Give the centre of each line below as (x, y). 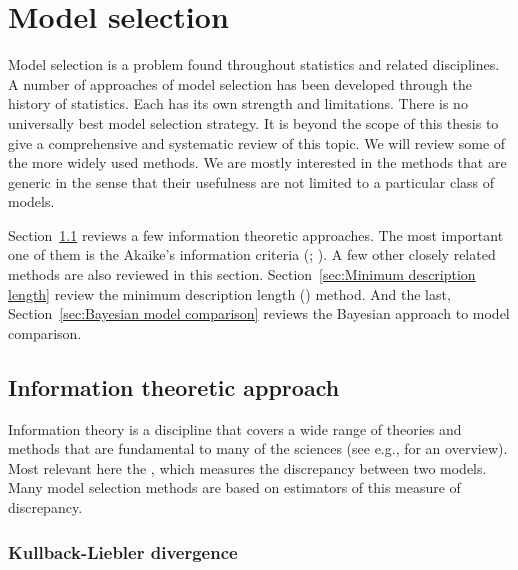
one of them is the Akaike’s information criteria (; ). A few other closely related (252, 254)
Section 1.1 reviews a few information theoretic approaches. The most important (256, 234)
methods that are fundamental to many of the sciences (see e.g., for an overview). (258, 448)
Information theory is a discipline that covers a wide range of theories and (235, 428)
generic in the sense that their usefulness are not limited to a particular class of (251, 181)
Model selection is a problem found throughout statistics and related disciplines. (254, 64)
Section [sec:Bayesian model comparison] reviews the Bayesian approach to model (259, 313)
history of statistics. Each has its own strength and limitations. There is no (238, 103)
